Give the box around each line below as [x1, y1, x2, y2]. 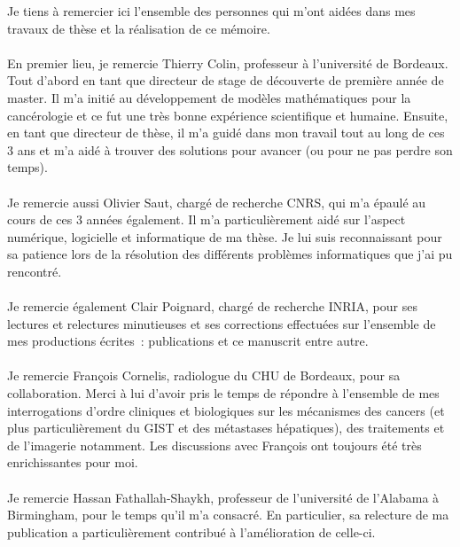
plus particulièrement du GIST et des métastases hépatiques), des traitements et [7, 418, 445, 437]
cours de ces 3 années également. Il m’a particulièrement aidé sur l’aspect [7, 210, 406, 229]
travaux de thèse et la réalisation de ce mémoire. [7, 19, 270, 37]
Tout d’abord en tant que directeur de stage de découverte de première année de [7, 71, 444, 90]
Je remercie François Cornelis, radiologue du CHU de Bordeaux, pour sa [7, 366, 401, 385]
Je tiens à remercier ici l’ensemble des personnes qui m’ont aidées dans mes [7, 2, 416, 20]
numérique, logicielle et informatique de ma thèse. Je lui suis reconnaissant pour [7, 227, 442, 246]
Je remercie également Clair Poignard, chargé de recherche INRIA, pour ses [7, 297, 417, 316]
